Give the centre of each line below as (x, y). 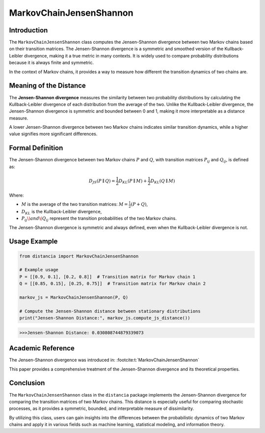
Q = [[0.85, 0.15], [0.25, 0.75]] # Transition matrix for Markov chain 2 (113, 284)
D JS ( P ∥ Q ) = (102, 181)
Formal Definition (36, 148)
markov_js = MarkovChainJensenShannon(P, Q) (74, 297)
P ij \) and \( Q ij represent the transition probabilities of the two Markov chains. (99, 219)
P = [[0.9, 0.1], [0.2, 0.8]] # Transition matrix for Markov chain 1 (107, 277)
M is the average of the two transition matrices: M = (75, 204)
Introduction (28, 30)
